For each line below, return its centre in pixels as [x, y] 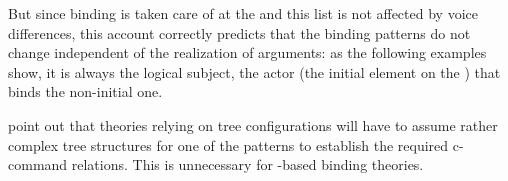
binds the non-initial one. [85, 91]
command [38, 164]
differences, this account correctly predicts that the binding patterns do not [239, 32]
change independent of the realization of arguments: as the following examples [247, 52]
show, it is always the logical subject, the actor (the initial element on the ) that [254, 71]
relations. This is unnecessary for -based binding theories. [247, 164]
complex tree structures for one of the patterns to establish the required [228, 144]
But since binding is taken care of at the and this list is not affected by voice [243, 13]
